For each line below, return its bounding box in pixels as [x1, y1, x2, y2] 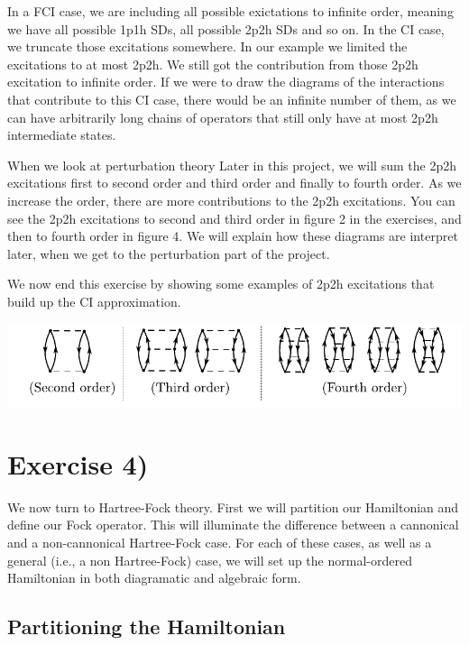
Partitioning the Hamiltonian [7, 613, 286, 640]
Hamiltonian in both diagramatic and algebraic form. [7, 568, 301, 587]
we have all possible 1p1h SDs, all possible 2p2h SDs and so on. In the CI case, [7, 19, 445, 38]
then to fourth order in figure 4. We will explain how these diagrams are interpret [7, 226, 458, 245]
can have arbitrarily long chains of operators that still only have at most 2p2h [7, 107, 438, 126]
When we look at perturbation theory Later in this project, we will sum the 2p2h [7, 155, 456, 174]
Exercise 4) [7, 445, 149, 482]
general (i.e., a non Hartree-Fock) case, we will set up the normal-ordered [7, 550, 412, 569]
